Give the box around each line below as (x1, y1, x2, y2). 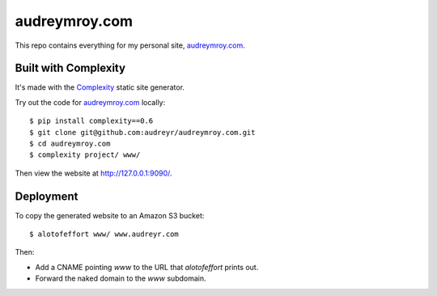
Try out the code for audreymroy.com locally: (15, 97, 166, 107)
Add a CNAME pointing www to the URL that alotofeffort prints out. (35, 262, 259, 272)
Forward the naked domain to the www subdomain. (35, 273, 206, 283)
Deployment (15, 189, 78, 203)
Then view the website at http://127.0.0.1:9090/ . (15, 168, 172, 178)
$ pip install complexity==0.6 (29, 116, 154, 125)
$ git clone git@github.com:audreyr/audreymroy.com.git (29, 128, 256, 137)
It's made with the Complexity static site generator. (15, 82, 185, 92)
